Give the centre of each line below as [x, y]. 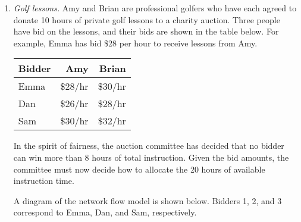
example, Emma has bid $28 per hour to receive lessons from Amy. [135, 43]
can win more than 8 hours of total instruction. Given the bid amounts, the [151, 157]
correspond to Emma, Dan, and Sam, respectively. [105, 212]
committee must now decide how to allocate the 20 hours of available [139, 169]
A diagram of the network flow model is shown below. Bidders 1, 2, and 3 [148, 200]
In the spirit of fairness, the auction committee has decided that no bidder [149, 146]
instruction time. [44, 181]
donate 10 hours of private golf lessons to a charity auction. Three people [147, 19]
